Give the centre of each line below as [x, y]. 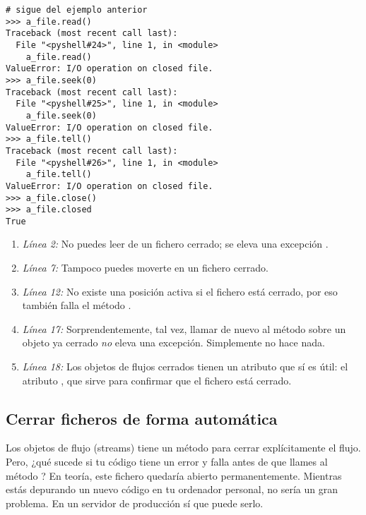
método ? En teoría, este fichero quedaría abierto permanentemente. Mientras [174, 475]
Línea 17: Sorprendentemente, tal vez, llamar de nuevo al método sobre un [184, 328]
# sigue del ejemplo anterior [77, 10]
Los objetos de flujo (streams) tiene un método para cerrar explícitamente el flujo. [183, 448]
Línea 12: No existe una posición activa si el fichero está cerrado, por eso [180, 291]
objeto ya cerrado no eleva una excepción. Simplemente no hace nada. [173, 343]
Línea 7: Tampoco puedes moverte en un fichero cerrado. [145, 268]
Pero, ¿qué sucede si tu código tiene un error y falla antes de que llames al [167, 462]
